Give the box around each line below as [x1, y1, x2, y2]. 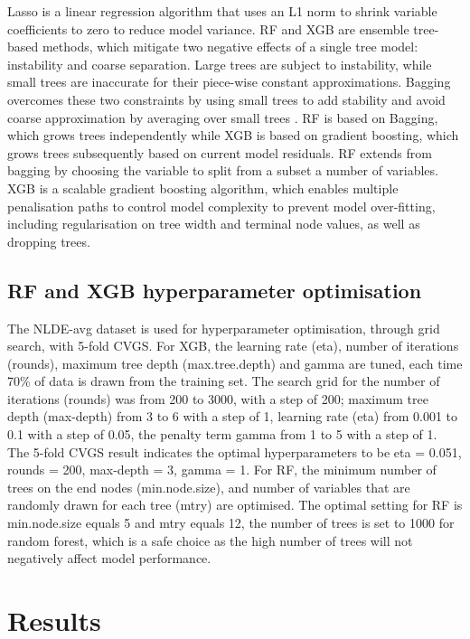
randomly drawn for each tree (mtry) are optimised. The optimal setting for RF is [7, 495, 463, 514]
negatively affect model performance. [7, 549, 211, 568]
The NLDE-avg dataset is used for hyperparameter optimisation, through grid [7, 318, 440, 337]
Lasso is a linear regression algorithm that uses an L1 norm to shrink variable [7, 2, 437, 20]
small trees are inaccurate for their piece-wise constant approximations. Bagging [7, 72, 451, 91]
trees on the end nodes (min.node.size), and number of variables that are [7, 477, 410, 496]
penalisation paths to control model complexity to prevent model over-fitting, [7, 196, 436, 215]
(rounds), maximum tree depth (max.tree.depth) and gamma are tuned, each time [7, 353, 463, 372]
